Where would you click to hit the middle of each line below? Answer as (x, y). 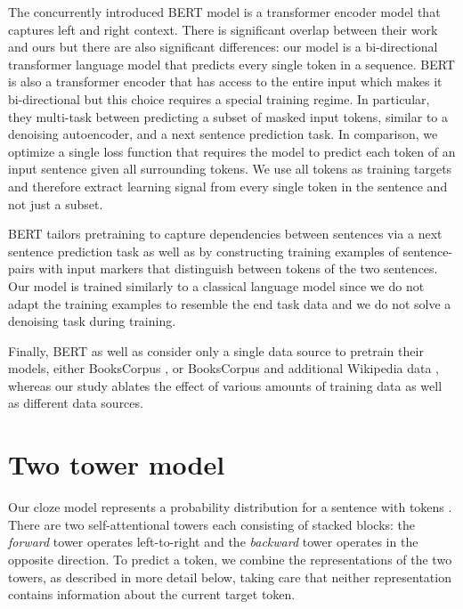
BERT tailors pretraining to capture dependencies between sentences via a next (225, 234)
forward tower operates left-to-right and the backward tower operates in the (213, 542)
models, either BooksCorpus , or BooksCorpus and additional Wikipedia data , (224, 368)
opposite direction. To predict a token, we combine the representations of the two (230, 559)
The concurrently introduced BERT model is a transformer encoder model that (224, 12)
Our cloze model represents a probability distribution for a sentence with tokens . (230, 507)
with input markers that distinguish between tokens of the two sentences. (238, 268)
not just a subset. (56, 203)
